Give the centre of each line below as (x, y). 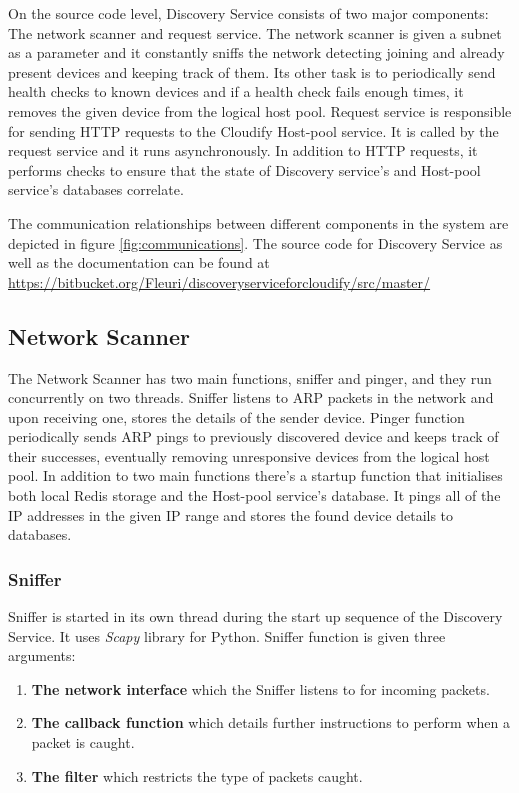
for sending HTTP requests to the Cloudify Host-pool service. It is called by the (253, 130)
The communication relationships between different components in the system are (258, 222)
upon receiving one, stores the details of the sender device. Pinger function (236, 416)
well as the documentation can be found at (139, 262)
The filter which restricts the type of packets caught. (197, 775)
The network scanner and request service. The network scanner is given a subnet (255, 32)
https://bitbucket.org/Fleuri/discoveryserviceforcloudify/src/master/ (219, 281)
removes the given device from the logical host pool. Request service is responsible (260, 110)
